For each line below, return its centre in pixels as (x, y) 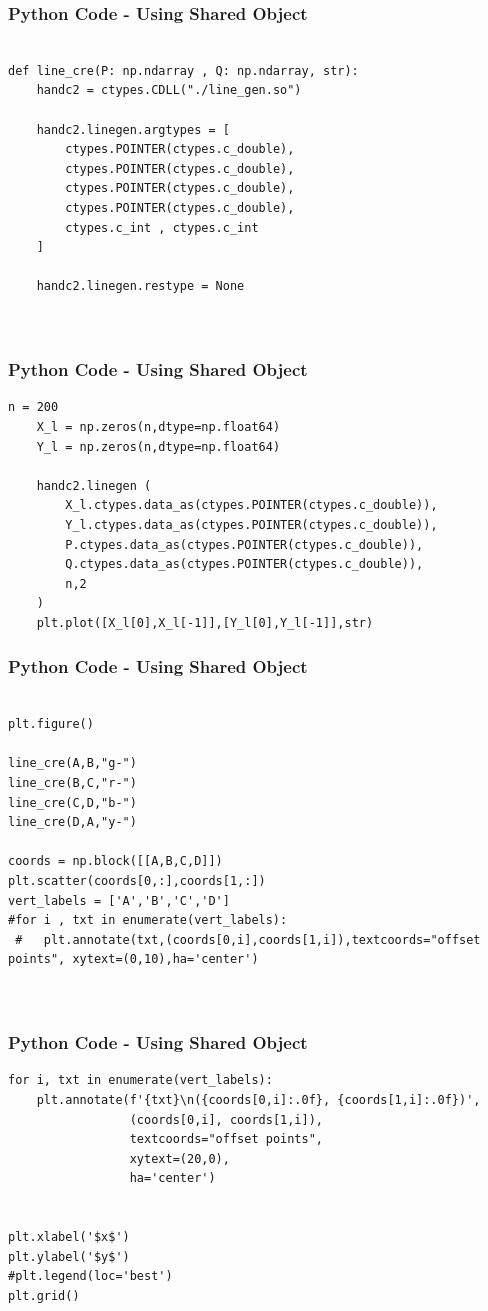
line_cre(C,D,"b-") (72, 802)
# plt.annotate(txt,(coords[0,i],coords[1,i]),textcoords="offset (248, 939)
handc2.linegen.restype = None (140, 286)
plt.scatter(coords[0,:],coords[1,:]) (137, 881)
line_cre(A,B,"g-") (72, 763)
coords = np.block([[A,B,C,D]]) (115, 861)
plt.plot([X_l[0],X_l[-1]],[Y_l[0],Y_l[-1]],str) (205, 622)
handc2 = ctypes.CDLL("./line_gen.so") (169, 90)
